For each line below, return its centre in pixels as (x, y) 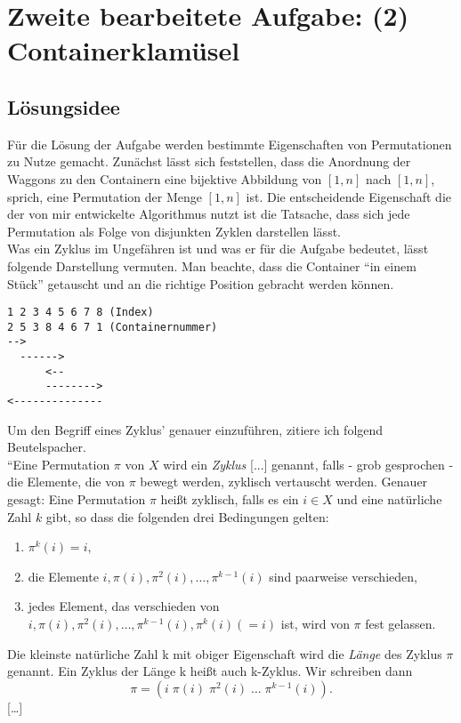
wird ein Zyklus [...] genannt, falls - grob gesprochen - (308, 464)
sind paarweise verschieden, (343, 576)
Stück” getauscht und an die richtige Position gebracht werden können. (201, 283)
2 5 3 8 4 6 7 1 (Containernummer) (113, 327)
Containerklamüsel (124, 50)
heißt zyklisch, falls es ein (230, 499)
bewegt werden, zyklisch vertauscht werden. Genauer (284, 482)
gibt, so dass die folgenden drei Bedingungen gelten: (187, 516)
